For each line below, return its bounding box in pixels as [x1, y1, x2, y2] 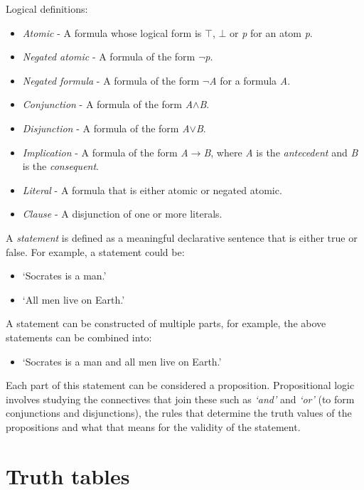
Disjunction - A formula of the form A [22, 120, 190, 135]
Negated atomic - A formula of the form [22, 49, 196, 64]
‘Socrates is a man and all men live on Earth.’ [22, 353, 222, 368]
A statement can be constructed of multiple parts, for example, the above [6, 316, 326, 331]
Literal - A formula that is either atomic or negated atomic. [22, 182, 282, 197]
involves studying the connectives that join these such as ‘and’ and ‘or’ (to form [6, 391, 355, 406]
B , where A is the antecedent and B [203, 144, 358, 159]
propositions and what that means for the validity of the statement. [6, 419, 301, 434]
